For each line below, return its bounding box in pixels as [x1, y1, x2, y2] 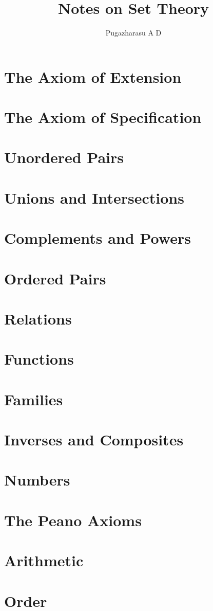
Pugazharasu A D [105, 27, 162, 38]
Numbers [4, 469, 70, 490]
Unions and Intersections [4, 187, 184, 208]
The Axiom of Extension [4, 66, 182, 87]
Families [4, 388, 63, 409]
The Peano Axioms [4, 509, 142, 530]
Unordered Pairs [4, 147, 124, 168]
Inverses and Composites [4, 429, 184, 450]
